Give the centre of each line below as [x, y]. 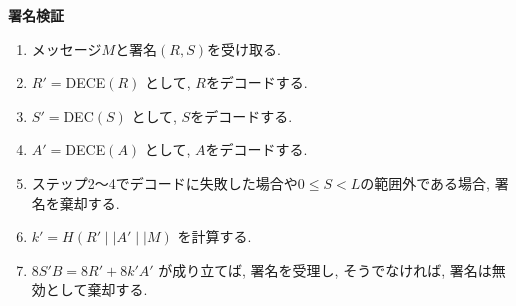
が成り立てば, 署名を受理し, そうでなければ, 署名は [325, 269]
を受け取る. [244, 48]
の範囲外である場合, [425, 182]
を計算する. [214, 236]
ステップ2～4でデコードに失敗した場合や [164, 182]
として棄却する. [96, 289]
